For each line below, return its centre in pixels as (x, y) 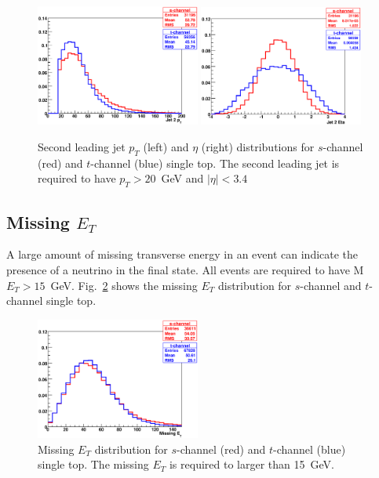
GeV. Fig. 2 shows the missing (124, 285)
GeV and (182, 178)
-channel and (331, 285)
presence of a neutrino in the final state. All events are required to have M (185, 270)
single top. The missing (93, 464)
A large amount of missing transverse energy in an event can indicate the (182, 254)
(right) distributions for (258, 147)
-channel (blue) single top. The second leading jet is (215, 163)
